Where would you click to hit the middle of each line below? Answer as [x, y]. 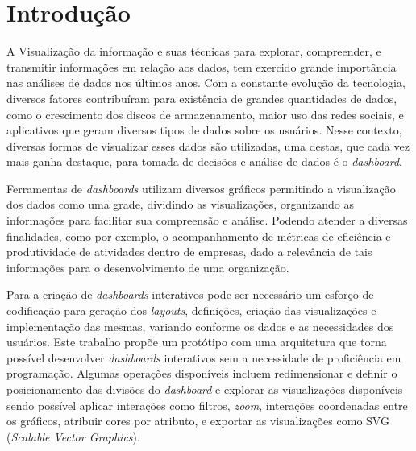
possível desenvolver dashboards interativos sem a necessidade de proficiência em [204, 357]
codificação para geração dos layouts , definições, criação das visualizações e [191, 310]
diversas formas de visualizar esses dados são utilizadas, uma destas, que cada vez [208, 145]
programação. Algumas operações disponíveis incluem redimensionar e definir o [202, 373]
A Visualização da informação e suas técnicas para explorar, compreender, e [194, 51]
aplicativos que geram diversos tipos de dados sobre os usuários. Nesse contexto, [204, 130]
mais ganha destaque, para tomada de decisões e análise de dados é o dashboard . [204, 161]
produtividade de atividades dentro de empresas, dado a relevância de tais [189, 252]
